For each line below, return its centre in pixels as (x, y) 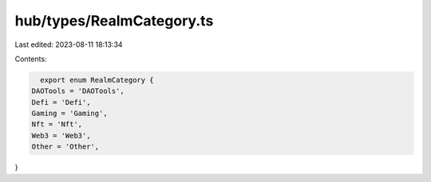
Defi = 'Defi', (61, 102)
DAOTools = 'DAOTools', (78, 91)
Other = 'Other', (65, 147)
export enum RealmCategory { (97, 80)
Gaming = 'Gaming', (69, 114)
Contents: (31, 59)
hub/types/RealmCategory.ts (114, 21)
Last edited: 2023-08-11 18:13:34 (69, 45)
